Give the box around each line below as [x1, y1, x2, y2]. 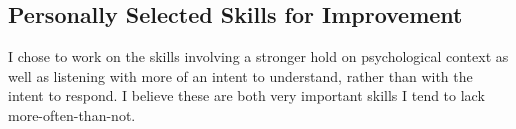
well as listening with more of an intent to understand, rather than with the [8, 65, 473, 86]
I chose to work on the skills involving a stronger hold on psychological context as [8, 46, 509, 67]
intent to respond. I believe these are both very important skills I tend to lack [8, 85, 485, 106]
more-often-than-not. [8, 104, 136, 125]
